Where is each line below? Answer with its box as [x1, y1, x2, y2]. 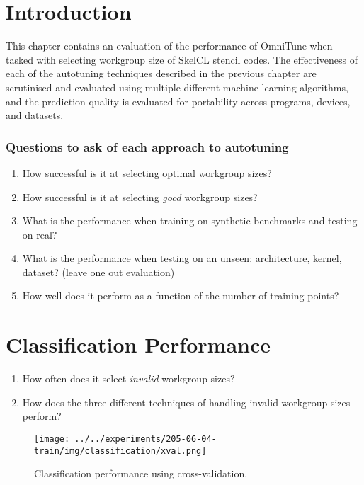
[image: [34, 433, 70, 444]
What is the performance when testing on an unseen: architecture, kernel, [22, 251, 342, 266]
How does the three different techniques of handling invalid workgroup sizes [22, 394, 351, 409]
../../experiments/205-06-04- [74, 433, 217, 444]
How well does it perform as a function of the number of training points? [22, 288, 339, 303]
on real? [22, 227, 57, 241]
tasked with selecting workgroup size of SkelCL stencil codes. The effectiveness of [6, 52, 358, 67]
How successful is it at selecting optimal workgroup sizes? [22, 165, 272, 180]
